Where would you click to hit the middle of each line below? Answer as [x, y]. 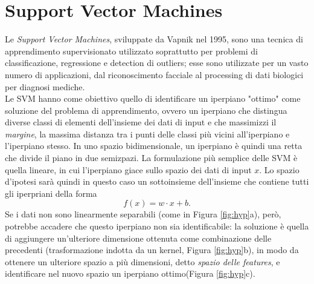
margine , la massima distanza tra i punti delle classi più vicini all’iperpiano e [147, 134]
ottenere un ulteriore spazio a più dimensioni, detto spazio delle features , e [143, 261]
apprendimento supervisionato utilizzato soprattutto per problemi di [131, 51]
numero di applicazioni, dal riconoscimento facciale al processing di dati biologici [154, 74]
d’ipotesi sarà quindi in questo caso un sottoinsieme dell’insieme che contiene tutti [157, 181]
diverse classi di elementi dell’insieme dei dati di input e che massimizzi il [141, 122]
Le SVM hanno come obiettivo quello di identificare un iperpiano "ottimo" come [153, 98]
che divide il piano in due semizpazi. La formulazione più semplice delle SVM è [151, 158]
